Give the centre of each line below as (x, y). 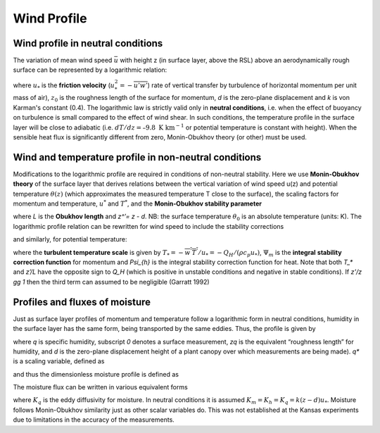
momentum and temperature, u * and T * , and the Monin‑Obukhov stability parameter (137, 203)
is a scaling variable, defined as (59, 361)
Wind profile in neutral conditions (88, 43)
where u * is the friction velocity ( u (64, 86)
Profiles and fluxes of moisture (82, 302)
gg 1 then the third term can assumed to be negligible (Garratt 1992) (112, 282)
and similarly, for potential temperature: (70, 239)
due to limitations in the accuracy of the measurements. (94, 420)
